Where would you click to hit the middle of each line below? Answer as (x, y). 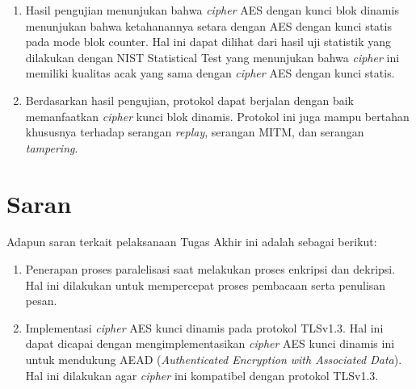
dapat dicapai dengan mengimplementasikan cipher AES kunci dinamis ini (210, 343)
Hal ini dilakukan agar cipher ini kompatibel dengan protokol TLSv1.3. (202, 375)
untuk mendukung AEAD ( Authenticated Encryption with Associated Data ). (214, 360)
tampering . (52, 147)
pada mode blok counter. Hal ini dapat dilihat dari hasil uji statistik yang (208, 42)
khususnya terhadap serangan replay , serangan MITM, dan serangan (195, 132)
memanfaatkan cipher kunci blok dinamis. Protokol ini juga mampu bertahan (217, 116)
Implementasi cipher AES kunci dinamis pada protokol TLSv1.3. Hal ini (204, 327)
